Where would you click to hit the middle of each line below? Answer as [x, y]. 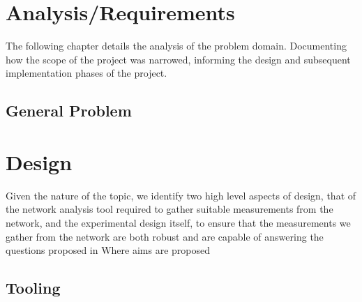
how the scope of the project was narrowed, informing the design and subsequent [178, 59]
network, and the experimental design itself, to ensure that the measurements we [178, 222]
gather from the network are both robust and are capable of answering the [165, 236]
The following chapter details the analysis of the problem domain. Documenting [176, 46]
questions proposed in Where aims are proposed [108, 250]
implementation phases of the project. [86, 73]
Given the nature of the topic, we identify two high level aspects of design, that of [181, 195]
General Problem [69, 111]
